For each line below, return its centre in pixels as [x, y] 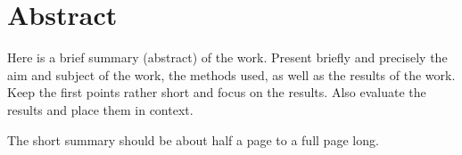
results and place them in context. [100, 109]
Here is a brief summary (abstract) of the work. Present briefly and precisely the [227, 57]
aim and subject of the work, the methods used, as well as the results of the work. [231, 74]
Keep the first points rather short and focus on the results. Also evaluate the [217, 92]
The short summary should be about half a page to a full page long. [193, 139]
